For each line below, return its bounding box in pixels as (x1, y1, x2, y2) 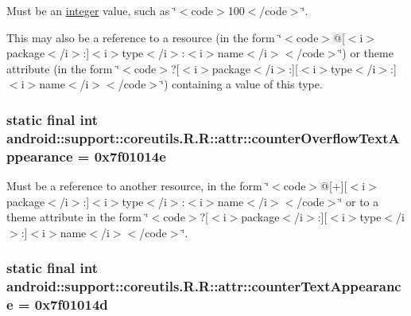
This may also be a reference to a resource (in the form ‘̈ (6, 29, 282, 45)
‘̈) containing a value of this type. (161, 76, 323, 92)
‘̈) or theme (339, 45, 394, 61)
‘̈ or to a (339, 193, 379, 209)
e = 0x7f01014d (6, 295, 108, 314)
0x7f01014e (94, 146, 166, 166)
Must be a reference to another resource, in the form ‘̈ (6, 178, 269, 194)
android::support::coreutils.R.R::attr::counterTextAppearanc (6, 276, 401, 296)
